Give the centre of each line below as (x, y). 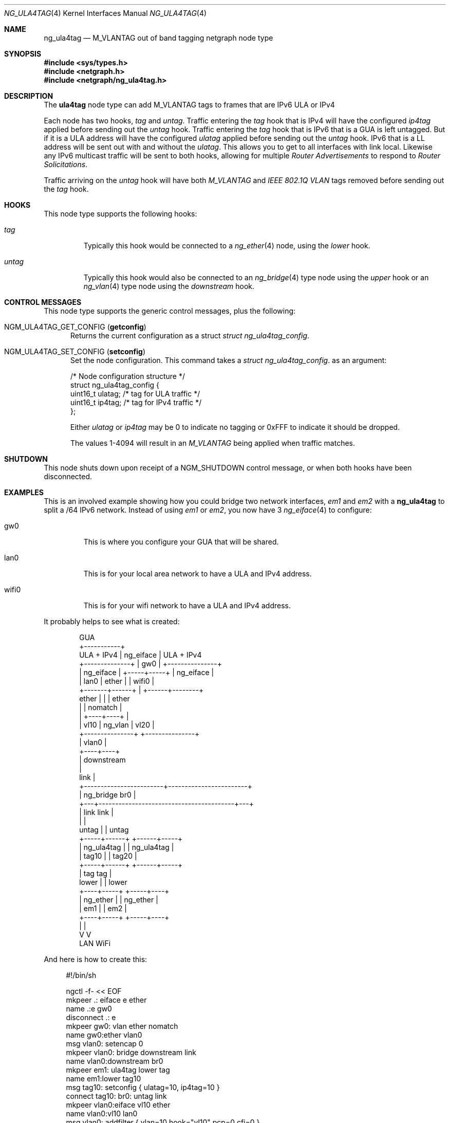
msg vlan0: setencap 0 (105, 1044)
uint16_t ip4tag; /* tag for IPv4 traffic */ (136, 402)
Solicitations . (66, 164)
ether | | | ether (105, 699)
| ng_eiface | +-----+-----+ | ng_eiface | (147, 672)
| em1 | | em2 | (103, 908)
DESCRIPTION (29, 96)
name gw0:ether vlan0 (104, 1035)
